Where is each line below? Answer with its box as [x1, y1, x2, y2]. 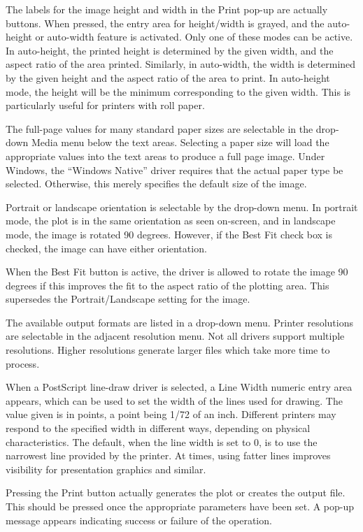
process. [6, 356, 40, 371]
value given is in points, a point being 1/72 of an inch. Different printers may [6, 407, 336, 422]
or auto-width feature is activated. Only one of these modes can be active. [35, 29, 353, 44]
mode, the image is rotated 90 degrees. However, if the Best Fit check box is [6, 227, 333, 241]
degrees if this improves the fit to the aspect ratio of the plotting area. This [6, 278, 329, 292]
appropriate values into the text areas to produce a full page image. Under [6, 148, 325, 163]
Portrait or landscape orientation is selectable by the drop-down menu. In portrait [6, 199, 358, 214]
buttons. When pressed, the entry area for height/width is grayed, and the [6, 15, 325, 30]
